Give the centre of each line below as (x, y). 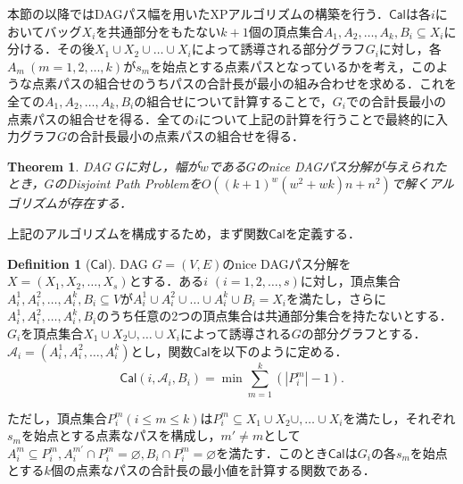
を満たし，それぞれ (399, 417)
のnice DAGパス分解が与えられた (351, 166)
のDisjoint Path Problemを (128, 184)
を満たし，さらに (337, 298)
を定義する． (322, 233)
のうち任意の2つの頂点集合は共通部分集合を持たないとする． (274, 316)
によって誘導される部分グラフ (278, 49)
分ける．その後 (51, 49)
